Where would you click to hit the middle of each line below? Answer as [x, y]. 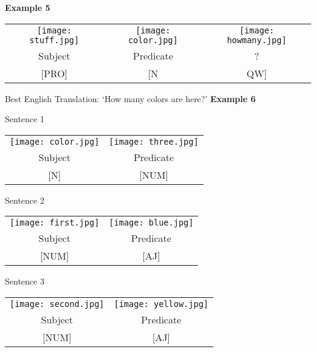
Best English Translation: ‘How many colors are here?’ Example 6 [130, 98]
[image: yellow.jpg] [161, 304]
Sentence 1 [25, 119]
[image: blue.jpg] [151, 223]
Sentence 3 [25, 281]
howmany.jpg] [257, 40]
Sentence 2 [25, 200]
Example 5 [28, 7]
